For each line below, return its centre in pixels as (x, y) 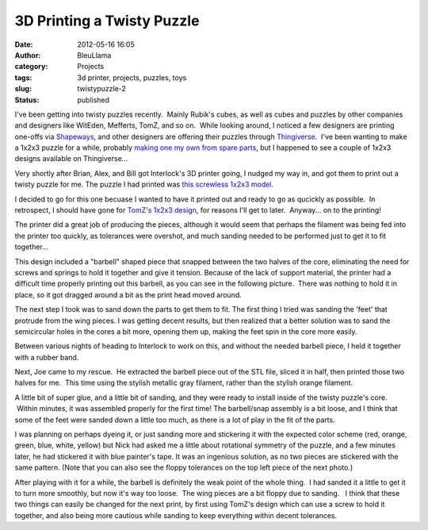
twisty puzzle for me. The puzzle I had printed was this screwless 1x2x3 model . (144, 184)
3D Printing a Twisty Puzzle (107, 21)
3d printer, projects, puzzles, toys (132, 77)
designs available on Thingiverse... (71, 159)
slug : (23, 89)
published (94, 100)
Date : (24, 44)
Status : (27, 100)
